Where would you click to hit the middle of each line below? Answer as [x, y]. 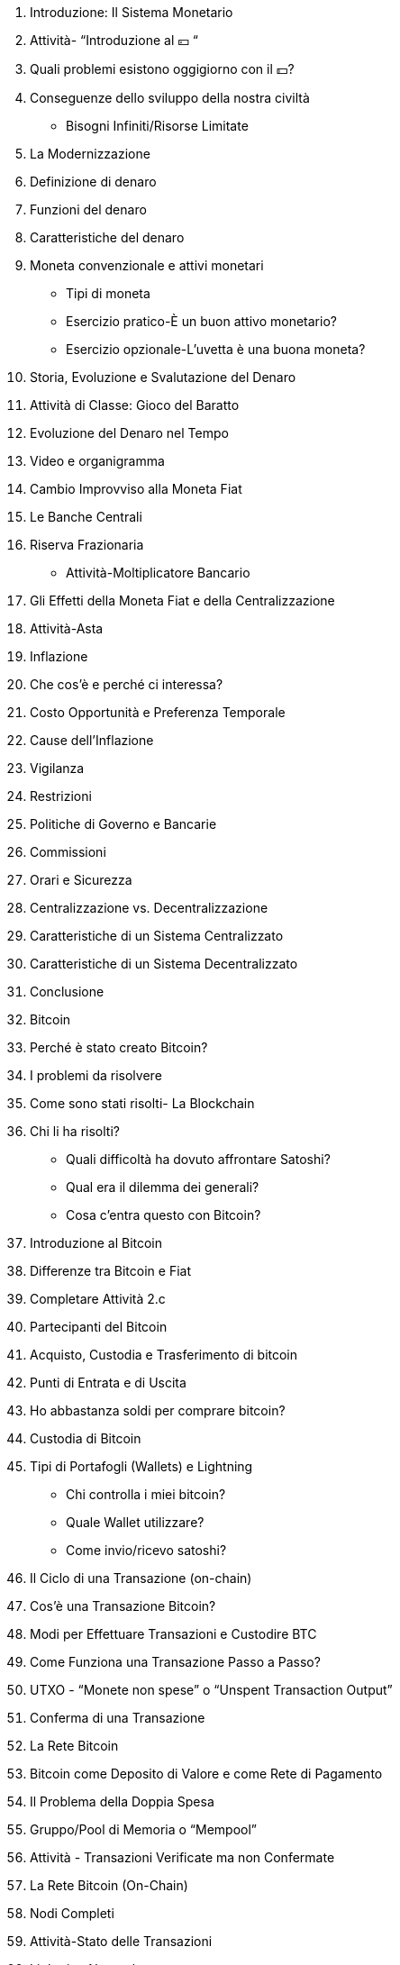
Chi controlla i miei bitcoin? [146, 1494]
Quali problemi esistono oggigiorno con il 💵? [162, 69]
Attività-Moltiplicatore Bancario [158, 573]
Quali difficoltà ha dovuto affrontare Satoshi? [198, 1159]
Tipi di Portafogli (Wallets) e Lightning [141, 1466]
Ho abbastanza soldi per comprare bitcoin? [158, 1410]
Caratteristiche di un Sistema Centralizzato [157, 936]
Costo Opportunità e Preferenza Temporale [158, 712]
